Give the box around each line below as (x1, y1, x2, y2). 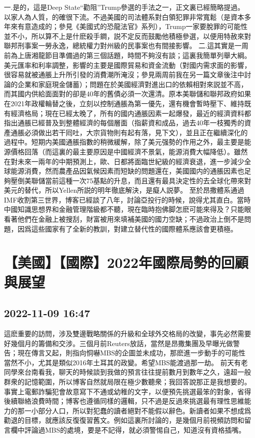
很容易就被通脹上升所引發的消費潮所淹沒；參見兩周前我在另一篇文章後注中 (4, 69, 244, 80)
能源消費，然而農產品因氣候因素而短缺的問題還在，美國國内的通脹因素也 (10, 166, 244, 176)
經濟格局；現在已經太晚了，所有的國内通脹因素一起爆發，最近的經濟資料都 (10, 108, 251, 118)
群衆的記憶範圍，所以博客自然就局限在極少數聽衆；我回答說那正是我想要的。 (4, 376, 251, 386)
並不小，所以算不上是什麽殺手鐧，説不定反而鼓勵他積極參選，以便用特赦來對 (4, 30, 251, 41)
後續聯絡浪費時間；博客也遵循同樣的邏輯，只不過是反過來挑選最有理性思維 (4, 396, 244, 406)
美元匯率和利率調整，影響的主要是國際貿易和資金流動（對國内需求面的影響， (4, 59, 251, 70)
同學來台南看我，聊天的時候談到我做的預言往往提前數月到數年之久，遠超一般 (4, 367, 251, 377)
